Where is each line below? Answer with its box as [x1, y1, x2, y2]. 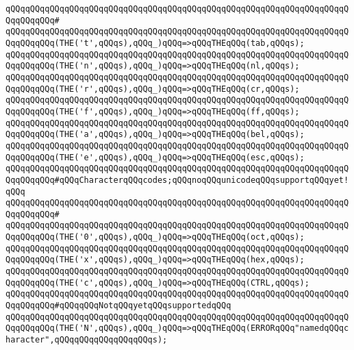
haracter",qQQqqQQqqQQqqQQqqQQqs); [5, 335, 168, 345]
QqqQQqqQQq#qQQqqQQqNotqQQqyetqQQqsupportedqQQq [5, 301, 231, 311]
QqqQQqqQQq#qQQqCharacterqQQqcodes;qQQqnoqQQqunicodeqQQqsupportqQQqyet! [5, 175, 349, 185]
